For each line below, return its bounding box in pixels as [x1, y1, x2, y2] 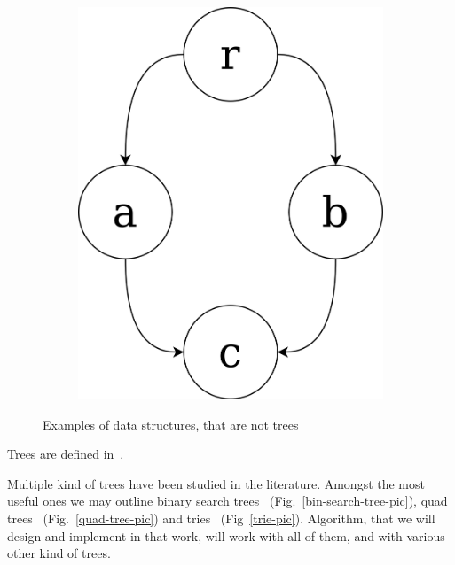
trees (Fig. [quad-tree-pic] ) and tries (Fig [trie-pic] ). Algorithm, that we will [7, 509, 435, 528]
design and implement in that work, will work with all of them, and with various [7, 526, 445, 545]
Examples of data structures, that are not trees [43, 414, 299, 433]
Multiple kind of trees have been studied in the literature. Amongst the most [7, 474, 425, 492]
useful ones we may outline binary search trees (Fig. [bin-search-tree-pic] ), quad [7, 491, 448, 510]
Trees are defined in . [7, 445, 124, 463]
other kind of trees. [7, 544, 111, 562]
